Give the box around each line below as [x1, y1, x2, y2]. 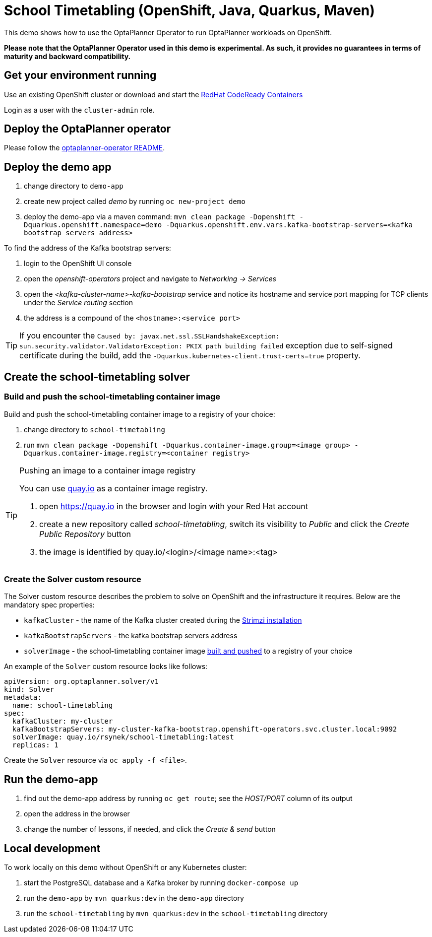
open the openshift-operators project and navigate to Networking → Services [24, 274, 276, 283]
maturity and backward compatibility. [4, 52, 131, 61]
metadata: [4, 693, 42, 702]
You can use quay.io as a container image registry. [19, 483, 208, 493]
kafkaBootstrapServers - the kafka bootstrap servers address [24, 631, 238, 640]
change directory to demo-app [24, 182, 123, 191]
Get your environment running [4, 69, 157, 82]
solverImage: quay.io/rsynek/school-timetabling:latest [12, 733, 234, 741]
